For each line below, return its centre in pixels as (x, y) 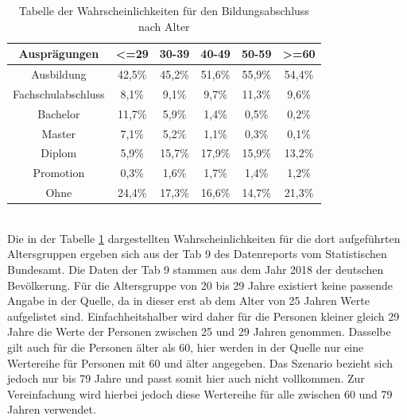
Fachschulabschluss (59, 93)
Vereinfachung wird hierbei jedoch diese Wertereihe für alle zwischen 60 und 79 (200, 393)
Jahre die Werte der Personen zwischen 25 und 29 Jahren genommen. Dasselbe (199, 331)
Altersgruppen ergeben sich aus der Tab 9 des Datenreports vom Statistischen (197, 254)
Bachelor (59, 113)
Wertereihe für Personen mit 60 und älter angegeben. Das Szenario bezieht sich (200, 362)
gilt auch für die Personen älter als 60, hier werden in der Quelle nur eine (186, 347)
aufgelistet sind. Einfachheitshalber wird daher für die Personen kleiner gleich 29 (203, 316)
